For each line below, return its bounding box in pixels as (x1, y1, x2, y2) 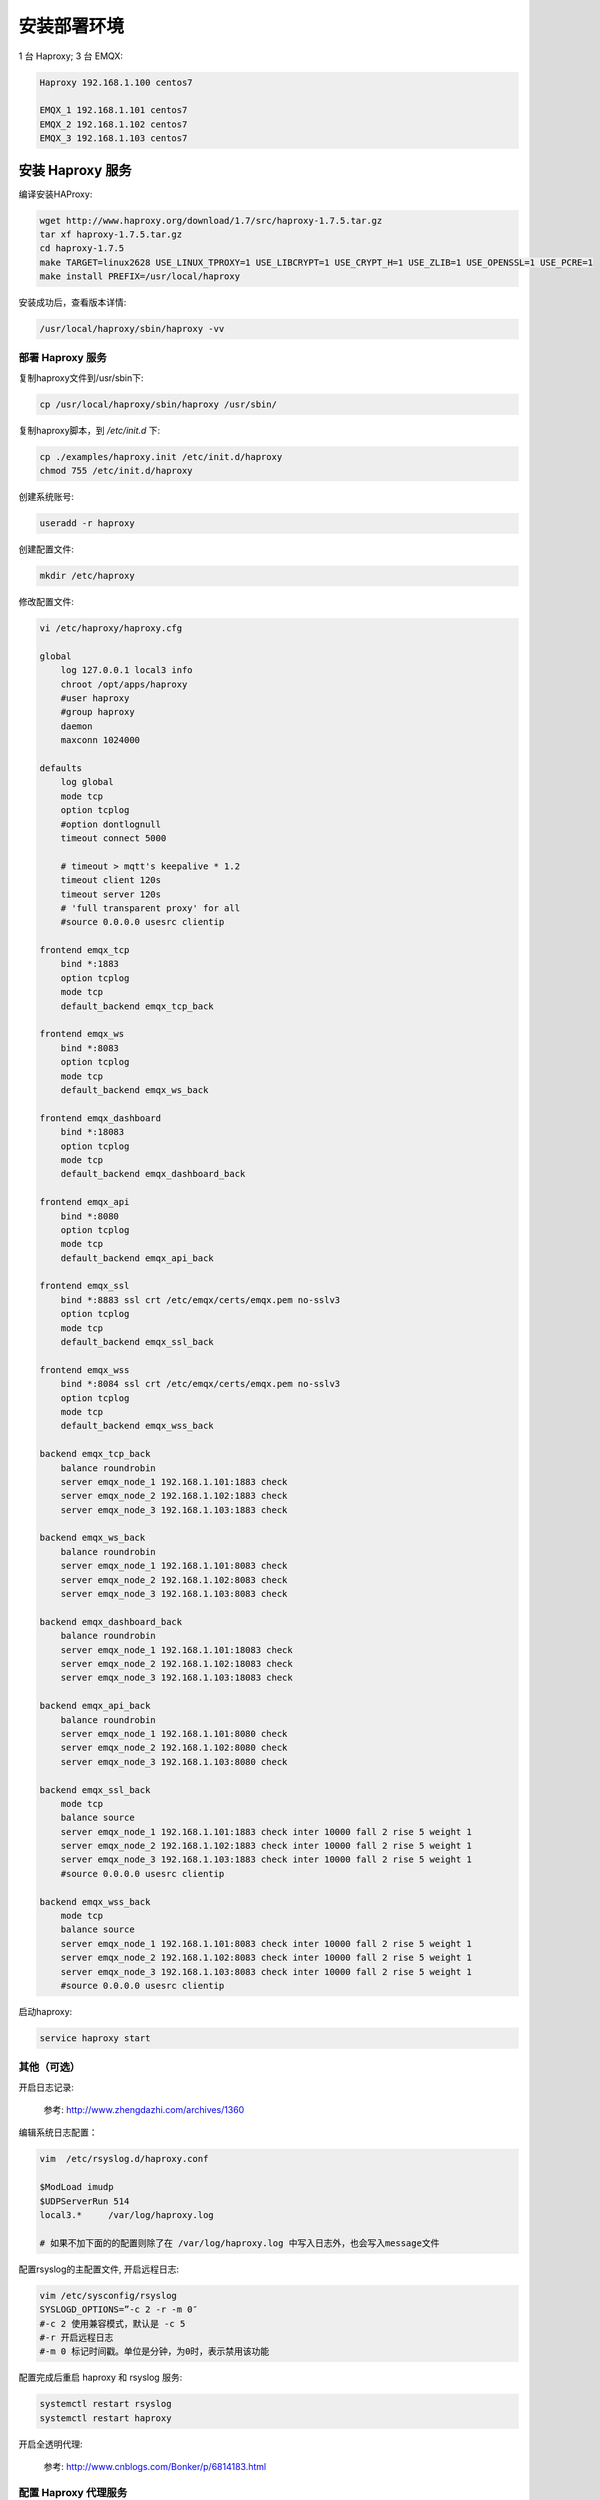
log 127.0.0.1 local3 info (60, 665, 194, 676)
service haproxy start (39, 2032, 151, 2044)
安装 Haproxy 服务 (18, 161, 132, 179)
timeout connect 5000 (60, 832, 167, 844)
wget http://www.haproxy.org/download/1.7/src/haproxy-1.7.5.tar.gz (39, 215, 383, 226)
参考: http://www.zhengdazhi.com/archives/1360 (43, 2104, 245, 2116)
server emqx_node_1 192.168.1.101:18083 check (60, 1644, 294, 1655)
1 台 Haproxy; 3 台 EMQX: (18, 50, 124, 62)
